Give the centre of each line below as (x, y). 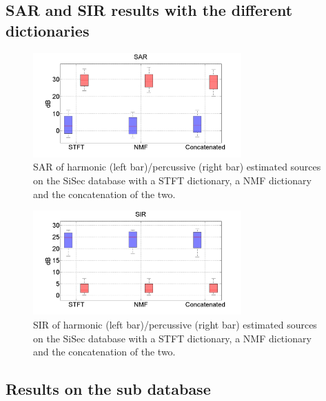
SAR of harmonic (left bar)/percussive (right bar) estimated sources (177, 167)
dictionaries (48, 30)
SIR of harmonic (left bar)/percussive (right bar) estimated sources (175, 324)
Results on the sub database (108, 389)
